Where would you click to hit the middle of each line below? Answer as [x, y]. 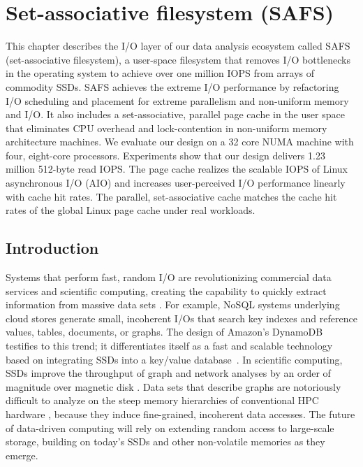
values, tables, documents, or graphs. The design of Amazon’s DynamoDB [164, 332]
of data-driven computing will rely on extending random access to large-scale [170, 428]
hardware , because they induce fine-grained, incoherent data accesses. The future [180, 414]
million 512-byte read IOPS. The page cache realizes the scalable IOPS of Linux [177, 169]
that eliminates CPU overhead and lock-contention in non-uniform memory [166, 128]
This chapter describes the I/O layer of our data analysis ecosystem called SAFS [178, 46]
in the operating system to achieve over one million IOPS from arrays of [160, 73]
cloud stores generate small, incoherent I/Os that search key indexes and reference [181, 318]
